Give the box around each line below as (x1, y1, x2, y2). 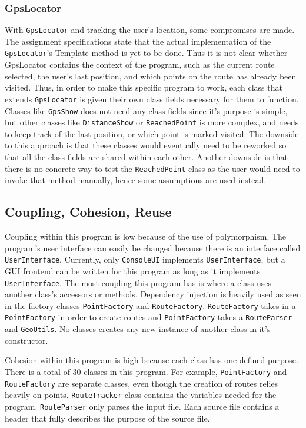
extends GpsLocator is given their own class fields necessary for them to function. (5, 92, 299, 105)
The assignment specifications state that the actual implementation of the (5, 35, 271, 47)
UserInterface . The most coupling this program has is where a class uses (5, 276, 272, 288)
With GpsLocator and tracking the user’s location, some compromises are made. (5, 24, 295, 36)
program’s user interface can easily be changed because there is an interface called (5, 241, 301, 254)
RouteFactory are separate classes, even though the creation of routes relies (5, 377, 278, 389)
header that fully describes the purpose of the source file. (5, 412, 210, 424)
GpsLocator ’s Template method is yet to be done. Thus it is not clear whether (5, 47, 288, 59)
